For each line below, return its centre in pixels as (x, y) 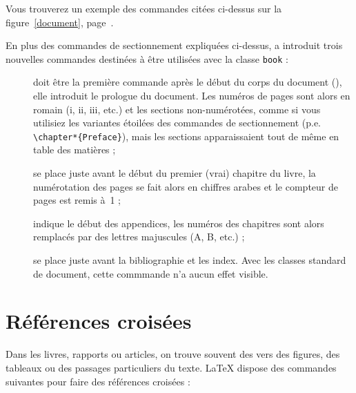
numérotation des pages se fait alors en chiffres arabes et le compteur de (186, 186)
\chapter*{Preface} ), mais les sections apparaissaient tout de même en (186, 136)
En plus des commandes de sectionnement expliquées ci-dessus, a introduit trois (174, 45)
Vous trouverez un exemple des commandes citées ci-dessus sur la (144, 8)
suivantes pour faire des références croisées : (98, 381)
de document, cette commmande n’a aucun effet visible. (151, 273)
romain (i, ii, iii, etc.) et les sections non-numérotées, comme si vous (177, 109)
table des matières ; (75, 150)
